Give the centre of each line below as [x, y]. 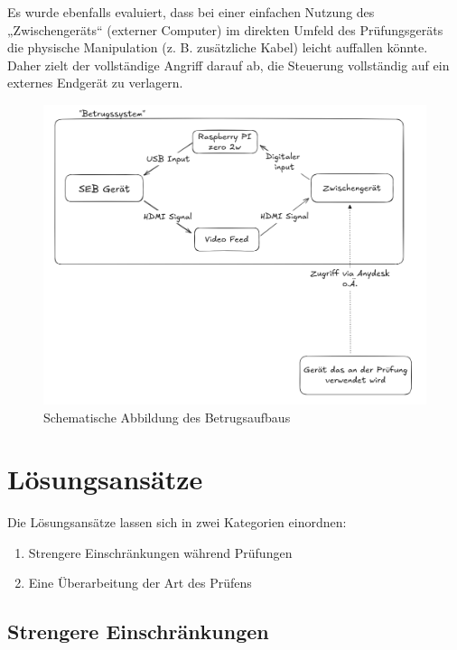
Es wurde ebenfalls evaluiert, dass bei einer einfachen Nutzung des [191, 12]
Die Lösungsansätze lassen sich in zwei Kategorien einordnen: [177, 522]
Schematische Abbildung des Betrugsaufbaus [167, 417]
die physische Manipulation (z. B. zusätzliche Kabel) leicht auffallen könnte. [218, 47]
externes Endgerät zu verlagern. [95, 83]
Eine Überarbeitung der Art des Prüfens [140, 583]
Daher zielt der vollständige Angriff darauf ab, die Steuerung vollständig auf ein [228, 65]
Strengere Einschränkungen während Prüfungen [160, 552]
